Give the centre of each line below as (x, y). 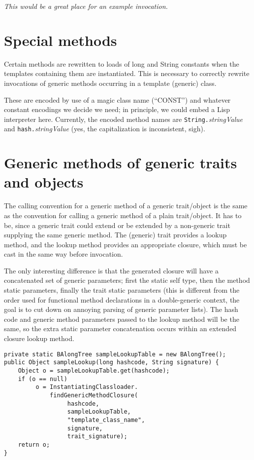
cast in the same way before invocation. (63, 254)
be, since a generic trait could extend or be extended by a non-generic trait (117, 225)
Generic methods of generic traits (121, 163)
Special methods (61, 40)
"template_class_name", (106, 420)
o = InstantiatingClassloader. (87, 387)
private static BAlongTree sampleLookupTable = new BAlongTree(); (115, 354)
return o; (34, 444)
